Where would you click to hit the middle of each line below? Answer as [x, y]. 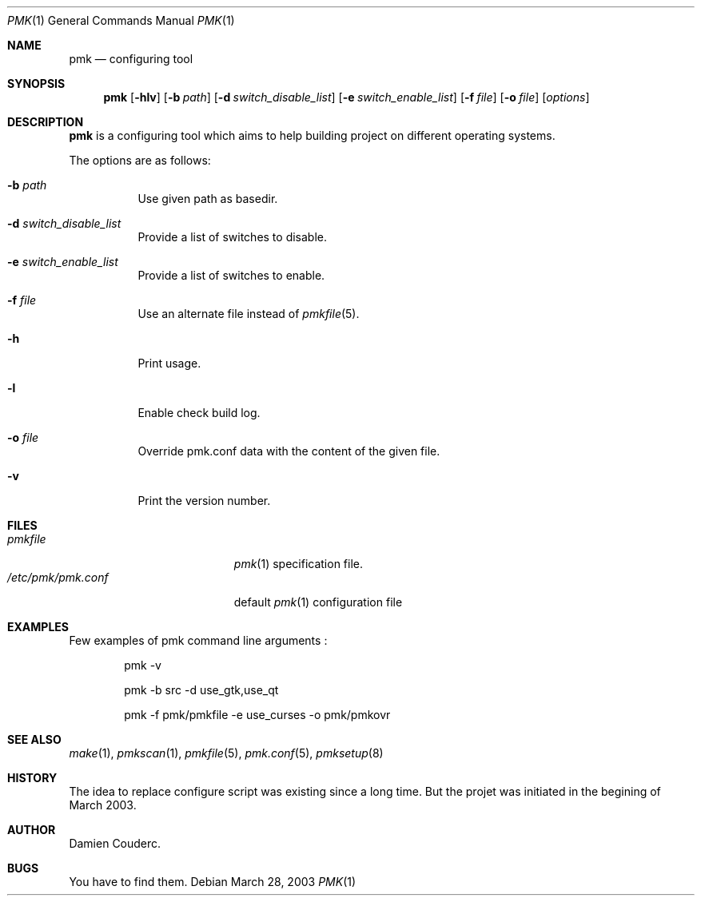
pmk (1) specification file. [299, 564]
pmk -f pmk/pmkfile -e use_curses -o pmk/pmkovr [257, 715]
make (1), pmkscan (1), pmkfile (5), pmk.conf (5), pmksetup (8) [226, 753]
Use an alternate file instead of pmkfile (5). [249, 314]
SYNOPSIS [36, 83]
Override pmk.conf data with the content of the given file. [289, 451]
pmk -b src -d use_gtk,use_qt [201, 690]
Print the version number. [204, 501]
